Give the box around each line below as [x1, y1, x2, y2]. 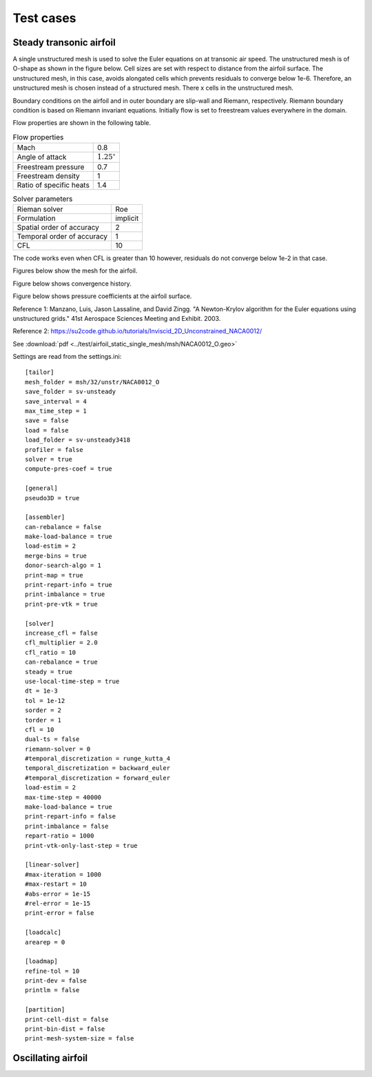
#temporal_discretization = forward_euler [25, 773, 171, 782]
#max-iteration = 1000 [25, 870, 102, 878]
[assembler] [25, 513, 65, 521]
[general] [25, 484, 58, 493]
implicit [114, 213, 139, 223]
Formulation [17, 213, 56, 223]
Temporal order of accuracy [17, 231, 108, 241]
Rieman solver [17, 204, 63, 214]
